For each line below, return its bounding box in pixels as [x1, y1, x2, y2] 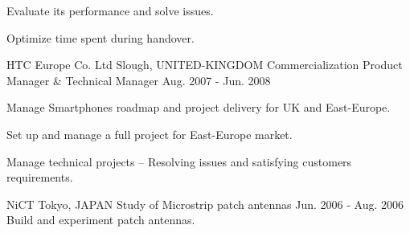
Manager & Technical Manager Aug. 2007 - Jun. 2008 [6, 72, 271, 88]
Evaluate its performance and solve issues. [6, 2, 214, 18]
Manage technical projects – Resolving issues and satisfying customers [6, 153, 352, 170]
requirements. [6, 169, 73, 186]
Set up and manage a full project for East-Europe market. [6, 125, 293, 142]
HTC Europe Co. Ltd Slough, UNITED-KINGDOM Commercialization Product [6, 56, 403, 73]
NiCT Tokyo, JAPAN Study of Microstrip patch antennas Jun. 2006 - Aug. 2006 [6, 195, 404, 212]
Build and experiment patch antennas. [6, 211, 195, 228]
